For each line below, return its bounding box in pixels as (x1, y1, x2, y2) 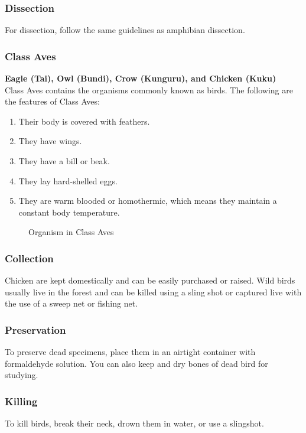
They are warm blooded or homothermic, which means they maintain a (18, 194, 277, 207)
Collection (5, 250, 54, 265)
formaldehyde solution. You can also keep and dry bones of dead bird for (5, 357, 268, 369)
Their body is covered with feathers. (18, 115, 150, 127)
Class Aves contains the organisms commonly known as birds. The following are (5, 83, 293, 96)
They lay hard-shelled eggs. (18, 174, 118, 187)
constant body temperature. (18, 206, 120, 218)
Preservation (5, 322, 66, 337)
